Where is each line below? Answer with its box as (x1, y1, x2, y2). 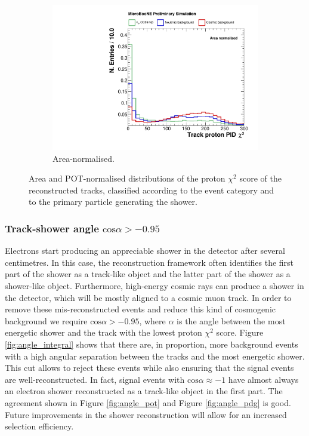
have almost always (228, 373, 299, 385)
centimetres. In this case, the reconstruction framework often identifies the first (5, 256, 294, 268)
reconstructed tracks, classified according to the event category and (29, 183, 274, 196)
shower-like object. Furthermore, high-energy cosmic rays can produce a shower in (5, 280, 304, 292)
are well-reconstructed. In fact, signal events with (5, 373, 185, 385)
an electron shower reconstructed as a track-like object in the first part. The (5, 385, 283, 397)
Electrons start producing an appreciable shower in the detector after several (5, 244, 285, 257)
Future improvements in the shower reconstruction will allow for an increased (5, 408, 287, 420)
